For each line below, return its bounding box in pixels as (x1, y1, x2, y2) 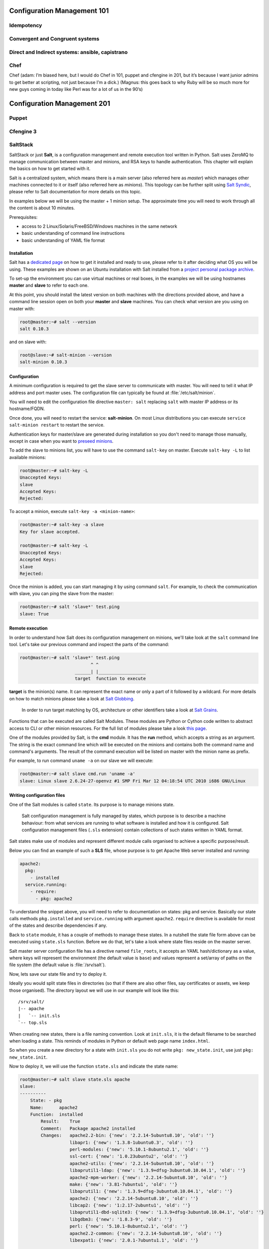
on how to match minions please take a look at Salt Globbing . (9, 695, 134, 701)
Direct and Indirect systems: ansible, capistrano (9, 48, 128, 55)
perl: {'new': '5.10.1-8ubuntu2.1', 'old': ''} (69, 1224, 188, 1229)
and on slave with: (9, 339, 47, 345)
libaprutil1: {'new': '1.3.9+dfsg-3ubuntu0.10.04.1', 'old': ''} (69, 1189, 233, 1194)
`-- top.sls (18, 1020, 47, 1026)
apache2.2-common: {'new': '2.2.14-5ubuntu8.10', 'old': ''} (69, 1231, 222, 1236)
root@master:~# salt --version (19, 319, 97, 325)
